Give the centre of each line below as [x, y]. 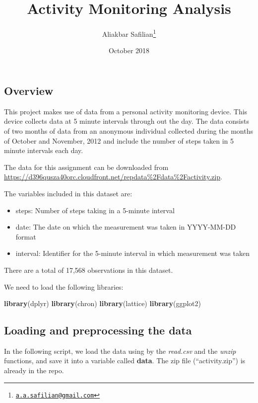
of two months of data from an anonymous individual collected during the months [129, 130]
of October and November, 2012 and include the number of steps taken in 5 [119, 140]
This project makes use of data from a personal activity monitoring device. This [126, 111]
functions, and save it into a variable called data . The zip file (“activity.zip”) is [125, 361]
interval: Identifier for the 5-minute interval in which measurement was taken [133, 253]
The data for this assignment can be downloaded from [86, 167]
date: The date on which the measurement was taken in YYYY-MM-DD [126, 227]
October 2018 [129, 50]
